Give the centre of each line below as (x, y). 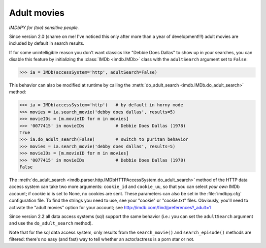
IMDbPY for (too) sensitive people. (44, 28)
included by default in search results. (47, 43)
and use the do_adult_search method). (51, 223)
